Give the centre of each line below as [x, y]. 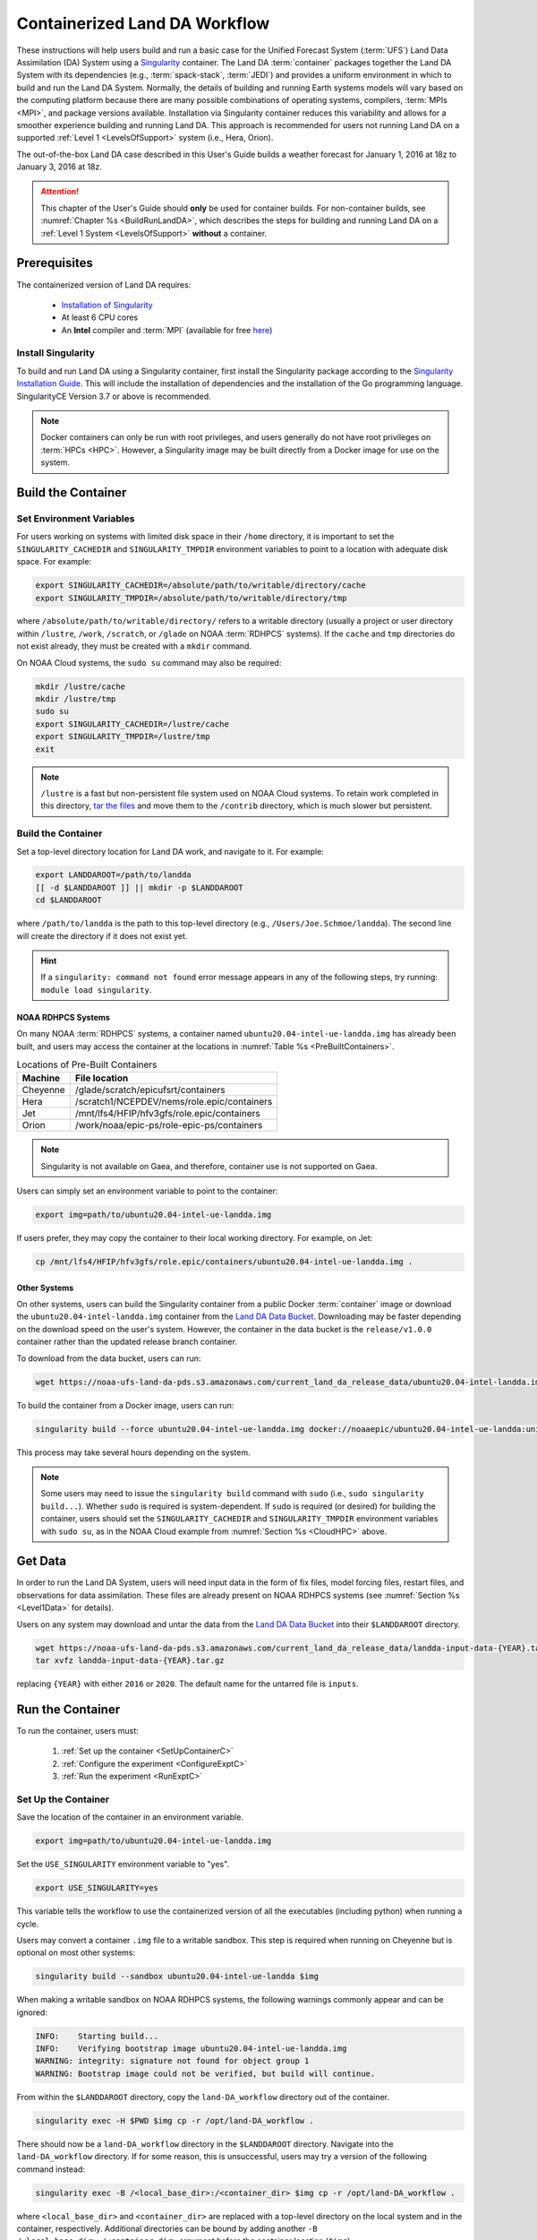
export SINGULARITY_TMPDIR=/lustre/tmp [123, 737]
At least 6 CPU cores [100, 317]
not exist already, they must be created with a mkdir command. [134, 646]
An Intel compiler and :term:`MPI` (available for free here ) [167, 330]
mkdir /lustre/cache [80, 686]
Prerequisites [55, 263]
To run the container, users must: [77, 1730]
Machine [41, 1078]
